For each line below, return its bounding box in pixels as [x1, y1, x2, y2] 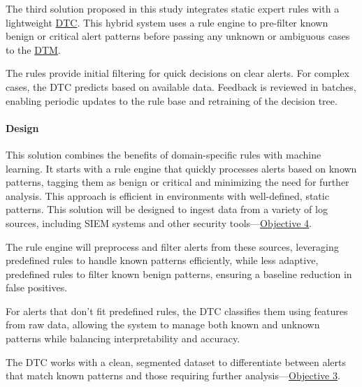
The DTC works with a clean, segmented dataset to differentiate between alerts [6, 354, 347, 369]
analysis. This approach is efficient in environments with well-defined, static [6, 188, 329, 203]
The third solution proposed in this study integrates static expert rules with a [6, 1, 340, 15]
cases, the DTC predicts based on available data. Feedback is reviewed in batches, [6, 79, 356, 94]
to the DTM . [6, 42, 61, 57]
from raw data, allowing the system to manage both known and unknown [6, 317, 320, 332]
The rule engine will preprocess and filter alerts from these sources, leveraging [6, 239, 339, 254]
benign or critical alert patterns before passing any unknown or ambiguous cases [6, 29, 350, 43]
